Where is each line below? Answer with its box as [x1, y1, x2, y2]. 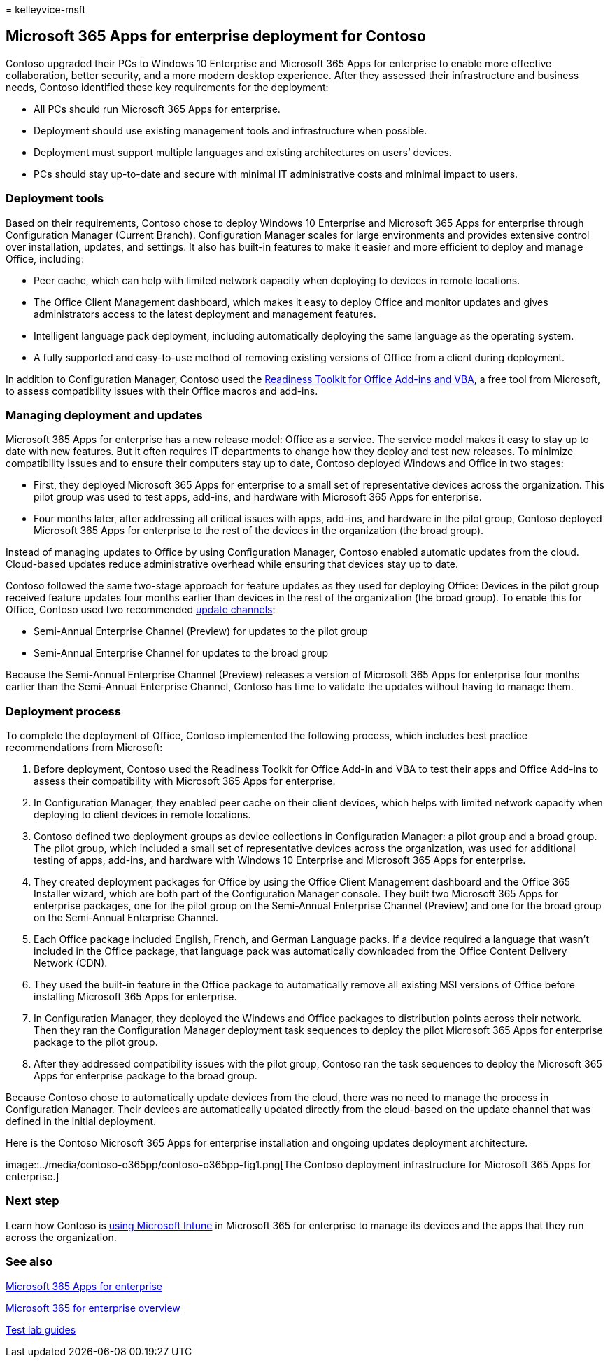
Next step [6, 1194, 59, 1208]
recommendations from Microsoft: [6, 741, 163, 754]
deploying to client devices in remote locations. [34, 809, 251, 821]
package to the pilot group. [34, 1036, 158, 1049]
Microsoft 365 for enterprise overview [6, 1301, 180, 1314]
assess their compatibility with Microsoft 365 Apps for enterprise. [34, 775, 336, 788]
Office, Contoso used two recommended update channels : [6, 603, 276, 616]
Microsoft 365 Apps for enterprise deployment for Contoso [6, 27, 426, 46]
